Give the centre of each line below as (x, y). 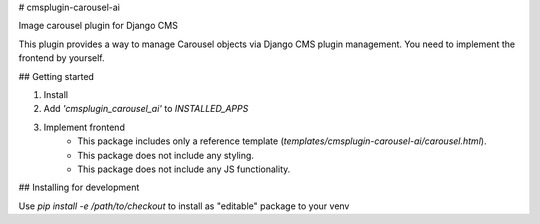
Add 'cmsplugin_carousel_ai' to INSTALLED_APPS (146, 109)
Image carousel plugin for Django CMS (98, 26)
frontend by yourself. (61, 58)
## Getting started (56, 76)
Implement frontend (84, 127)
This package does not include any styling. (166, 155)
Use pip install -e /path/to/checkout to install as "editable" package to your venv (184, 206)
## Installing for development (79, 187)
